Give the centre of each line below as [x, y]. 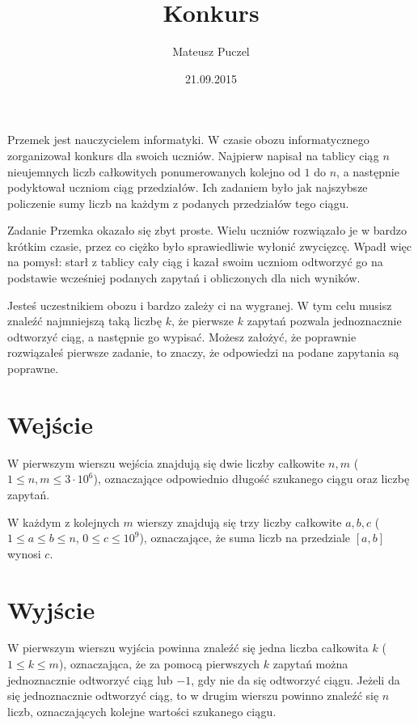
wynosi [24, 553]
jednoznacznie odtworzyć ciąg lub [90, 679]
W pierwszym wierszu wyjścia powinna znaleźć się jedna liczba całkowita [188, 648]
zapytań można [310, 664]
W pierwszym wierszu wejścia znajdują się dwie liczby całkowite [166, 462]
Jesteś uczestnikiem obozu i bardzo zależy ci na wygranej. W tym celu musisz [200, 305]
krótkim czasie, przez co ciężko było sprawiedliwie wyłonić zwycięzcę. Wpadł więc [210, 246]
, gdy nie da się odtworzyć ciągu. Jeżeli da [296, 679]
